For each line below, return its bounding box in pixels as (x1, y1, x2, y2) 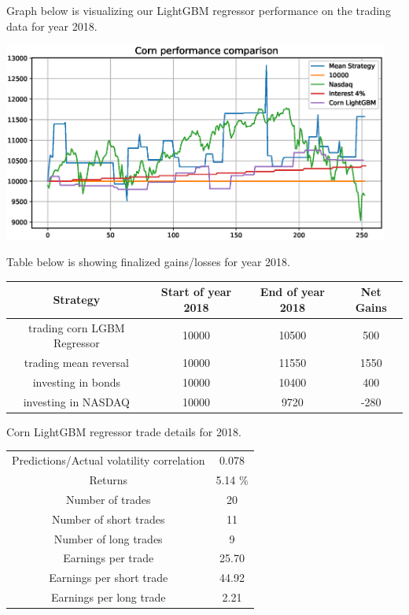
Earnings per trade (63, 550, 154, 566)
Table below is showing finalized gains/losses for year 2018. (6, 254, 291, 270)
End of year (260, 283, 325, 300)
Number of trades (65, 491, 151, 507)
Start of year (160, 283, 232, 300)
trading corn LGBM (28, 319, 125, 335)
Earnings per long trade (50, 589, 166, 606)
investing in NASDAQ (23, 393, 130, 409)
